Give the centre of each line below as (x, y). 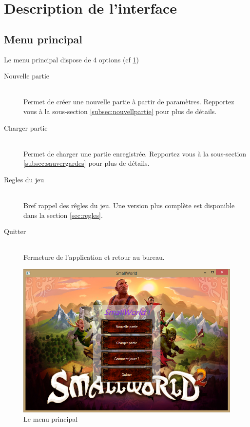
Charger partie (26, 127)
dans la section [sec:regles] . (63, 215)
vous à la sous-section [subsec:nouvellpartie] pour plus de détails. (120, 111)
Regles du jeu (24, 179)
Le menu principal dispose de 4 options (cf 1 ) (71, 59)
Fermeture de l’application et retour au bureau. (94, 257)
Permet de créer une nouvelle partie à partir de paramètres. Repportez (129, 102)
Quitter (15, 231)
